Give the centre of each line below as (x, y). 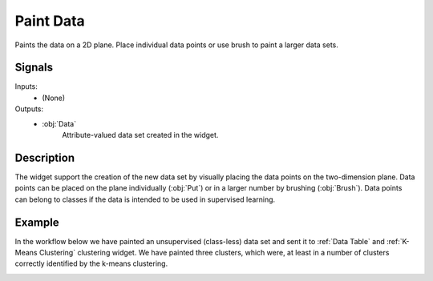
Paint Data (50, 21)
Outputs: (29, 109)
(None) (54, 98)
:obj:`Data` (59, 123)
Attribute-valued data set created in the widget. (140, 135)
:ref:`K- (398, 241)
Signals (34, 68)
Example (37, 222)
